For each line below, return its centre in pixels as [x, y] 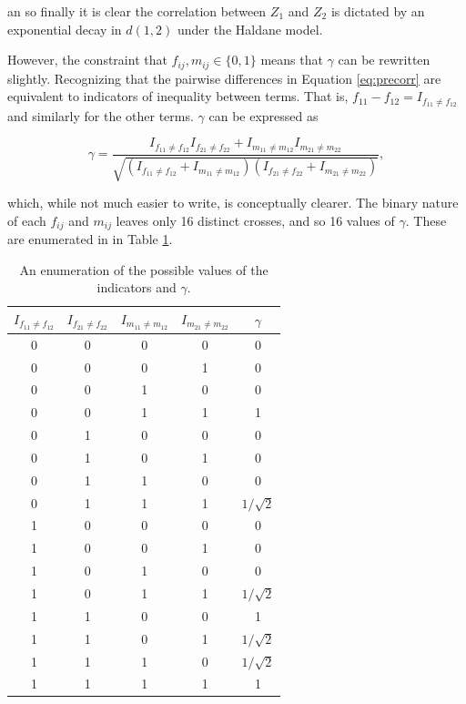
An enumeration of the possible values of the [144, 269]
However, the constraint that [87, 60]
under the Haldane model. [250, 29]
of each [27, 220]
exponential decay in [65, 29]
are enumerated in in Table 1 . [90, 239]
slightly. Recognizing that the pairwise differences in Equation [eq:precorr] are [224, 78]
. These [426, 220]
